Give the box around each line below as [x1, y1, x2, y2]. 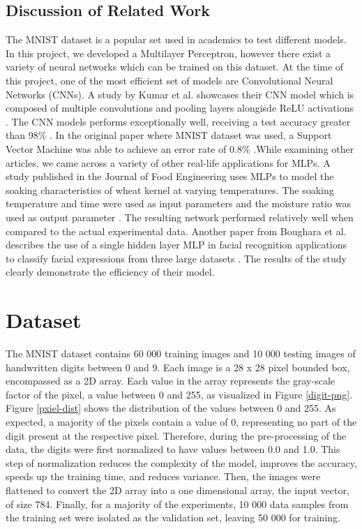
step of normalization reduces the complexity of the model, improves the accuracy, [6, 455, 357, 470]
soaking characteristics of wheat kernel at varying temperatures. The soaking [6, 182, 334, 197]
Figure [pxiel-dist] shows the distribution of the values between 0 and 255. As [6, 401, 336, 415]
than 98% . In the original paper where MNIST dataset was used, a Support [6, 128, 332, 142]
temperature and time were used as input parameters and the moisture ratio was [6, 196, 351, 211]
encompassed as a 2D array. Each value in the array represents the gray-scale [6, 373, 335, 388]
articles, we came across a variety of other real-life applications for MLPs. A [6, 155, 331, 170]
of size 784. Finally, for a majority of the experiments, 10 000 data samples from [6, 496, 349, 511]
